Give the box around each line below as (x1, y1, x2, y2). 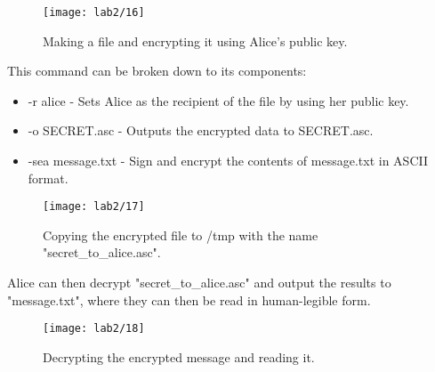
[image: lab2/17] (43, 200, 145, 214)
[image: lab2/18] (43, 322, 145, 336)
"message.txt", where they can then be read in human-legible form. (7, 290, 371, 309)
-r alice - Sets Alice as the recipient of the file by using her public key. (28, 91, 409, 109)
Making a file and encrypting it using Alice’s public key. (43, 31, 348, 50)
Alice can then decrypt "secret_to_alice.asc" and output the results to (7, 273, 391, 292)
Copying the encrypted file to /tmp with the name (43, 225, 318, 244)
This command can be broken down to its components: (7, 61, 307, 80)
